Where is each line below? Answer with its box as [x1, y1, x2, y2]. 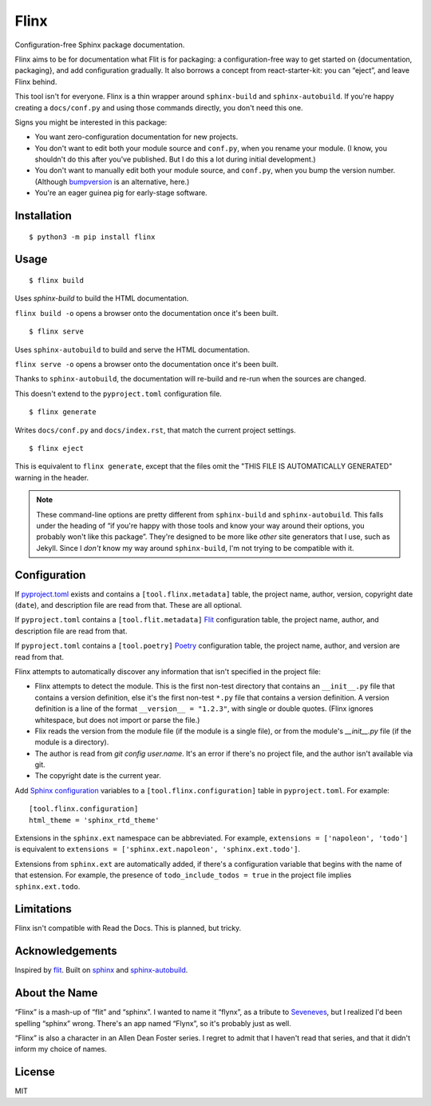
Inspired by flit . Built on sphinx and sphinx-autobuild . [14, 965, 188, 975]
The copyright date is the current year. [34, 771, 161, 781]
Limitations [14, 902, 72, 916]
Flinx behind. [14, 77, 57, 86]
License [14, 1065, 55, 1079]
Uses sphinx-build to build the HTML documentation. [14, 293, 189, 303]
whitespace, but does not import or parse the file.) [34, 715, 200, 725]
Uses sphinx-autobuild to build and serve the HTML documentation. [14, 345, 251, 354]
